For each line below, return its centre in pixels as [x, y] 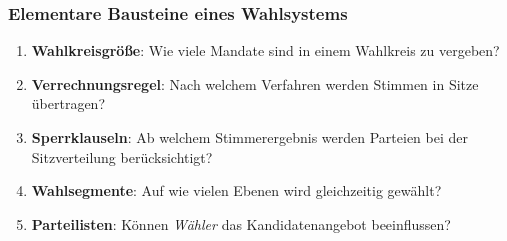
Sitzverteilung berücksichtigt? [122, 156]
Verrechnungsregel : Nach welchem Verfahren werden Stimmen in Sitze [255, 83]
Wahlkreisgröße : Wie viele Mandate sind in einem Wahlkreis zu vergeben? [265, 50]
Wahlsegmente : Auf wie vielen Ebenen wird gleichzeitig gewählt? [236, 190]
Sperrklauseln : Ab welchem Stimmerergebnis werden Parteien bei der [249, 137]
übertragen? [68, 103]
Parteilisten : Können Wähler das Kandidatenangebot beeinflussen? [241, 223]
